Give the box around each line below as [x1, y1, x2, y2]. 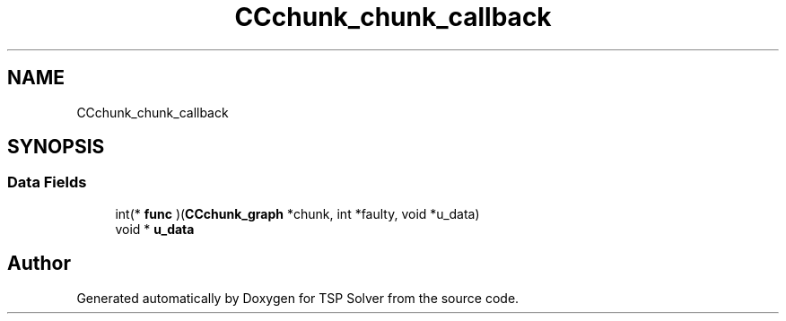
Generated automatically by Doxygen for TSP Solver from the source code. [76, 290, 520, 306]
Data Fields [7, 173, 87, 192]
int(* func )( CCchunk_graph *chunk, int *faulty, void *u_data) [115, 205, 480, 221]
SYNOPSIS [7, 135, 105, 159]
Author [7, 252, 71, 275]
